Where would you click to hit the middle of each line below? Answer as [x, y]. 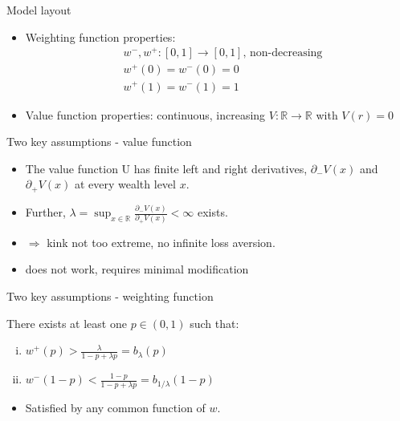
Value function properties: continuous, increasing [145, 114]
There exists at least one [67, 323]
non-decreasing [286, 53]
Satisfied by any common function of [115, 407]
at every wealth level [125, 184]
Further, [45, 212]
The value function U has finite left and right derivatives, [166, 168]
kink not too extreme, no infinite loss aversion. [161, 242]
